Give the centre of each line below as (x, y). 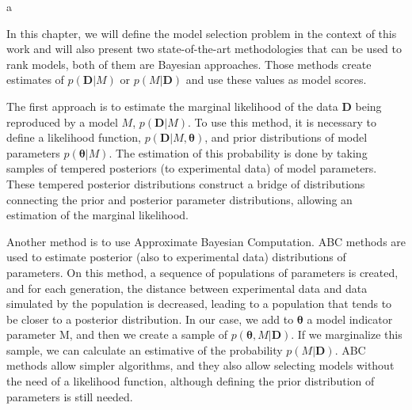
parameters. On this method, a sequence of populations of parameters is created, (202, 272)
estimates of (35, 80)
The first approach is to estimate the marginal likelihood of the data (172, 106)
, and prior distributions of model (286, 137)
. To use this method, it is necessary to (282, 121)
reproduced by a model (62, 121)
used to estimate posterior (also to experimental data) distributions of (176, 257)
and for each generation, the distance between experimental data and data (187, 288)
